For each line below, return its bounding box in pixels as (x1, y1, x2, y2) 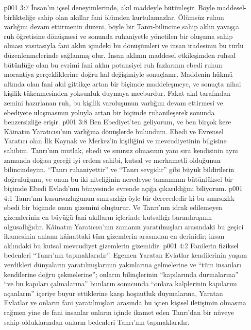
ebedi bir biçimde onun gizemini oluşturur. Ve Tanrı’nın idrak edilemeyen (4, 202, 222, 212)
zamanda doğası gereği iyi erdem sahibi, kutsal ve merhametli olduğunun (4, 155, 221, 165)
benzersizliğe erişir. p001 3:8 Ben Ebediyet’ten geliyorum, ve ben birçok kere (4, 117, 231, 127)
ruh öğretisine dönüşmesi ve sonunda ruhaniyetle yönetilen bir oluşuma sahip (4, 31, 233, 41)
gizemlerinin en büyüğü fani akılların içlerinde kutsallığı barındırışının (4, 212, 212, 222)
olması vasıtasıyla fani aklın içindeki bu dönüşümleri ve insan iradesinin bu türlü (4, 40, 244, 51)
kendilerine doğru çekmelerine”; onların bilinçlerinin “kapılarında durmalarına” (4, 269, 239, 279)
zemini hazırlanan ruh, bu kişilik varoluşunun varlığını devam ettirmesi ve (4, 97, 223, 107)
